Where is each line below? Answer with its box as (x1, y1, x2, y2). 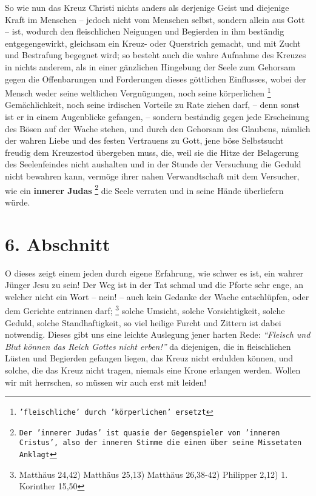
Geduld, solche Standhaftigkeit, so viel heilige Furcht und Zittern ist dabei (5, 316, 281, 329)
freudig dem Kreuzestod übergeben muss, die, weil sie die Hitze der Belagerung (5, 146, 299, 158)
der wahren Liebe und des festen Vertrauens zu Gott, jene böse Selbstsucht (5, 134, 284, 147)
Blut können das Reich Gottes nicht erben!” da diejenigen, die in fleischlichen (5, 340, 291, 352)
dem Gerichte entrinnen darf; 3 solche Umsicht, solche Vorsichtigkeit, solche (5, 303, 285, 317)
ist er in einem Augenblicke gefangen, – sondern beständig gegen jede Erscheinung (5, 110, 309, 122)
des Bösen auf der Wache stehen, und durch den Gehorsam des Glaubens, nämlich (5, 122, 311, 135)
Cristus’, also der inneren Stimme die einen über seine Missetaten (19, 438, 302, 447)
